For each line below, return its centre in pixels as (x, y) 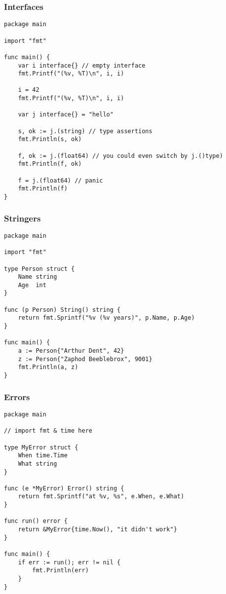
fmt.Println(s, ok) (50, 139)
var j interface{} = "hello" (66, 115)
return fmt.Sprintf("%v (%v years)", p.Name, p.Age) (106, 318)
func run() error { (36, 521)
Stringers (22, 218)
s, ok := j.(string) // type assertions (85, 131)
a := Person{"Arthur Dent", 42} (71, 351)
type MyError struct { (41, 447)
